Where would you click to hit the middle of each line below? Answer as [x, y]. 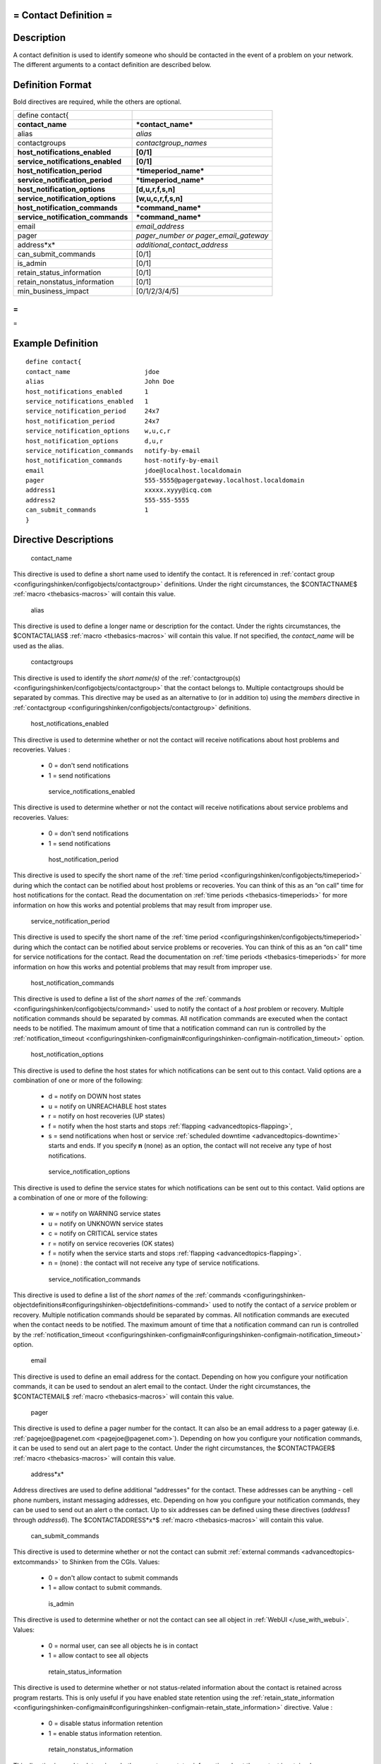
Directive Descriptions [64, 540]
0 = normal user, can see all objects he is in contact [123, 1646]
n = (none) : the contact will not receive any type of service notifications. [154, 1263]
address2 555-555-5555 [108, 500]
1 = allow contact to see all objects [98, 1655]
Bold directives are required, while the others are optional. [97, 102]
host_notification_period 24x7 [93, 421]
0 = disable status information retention [106, 1723]
